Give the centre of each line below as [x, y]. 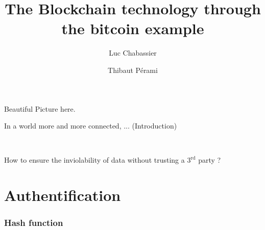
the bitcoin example [133, 28]
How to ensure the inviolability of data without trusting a [94, 160]
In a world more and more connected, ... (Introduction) [91, 126]
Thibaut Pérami [133, 70]
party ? [210, 160]
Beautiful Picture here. [40, 108]
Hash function [34, 223]
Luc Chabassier [133, 53]
